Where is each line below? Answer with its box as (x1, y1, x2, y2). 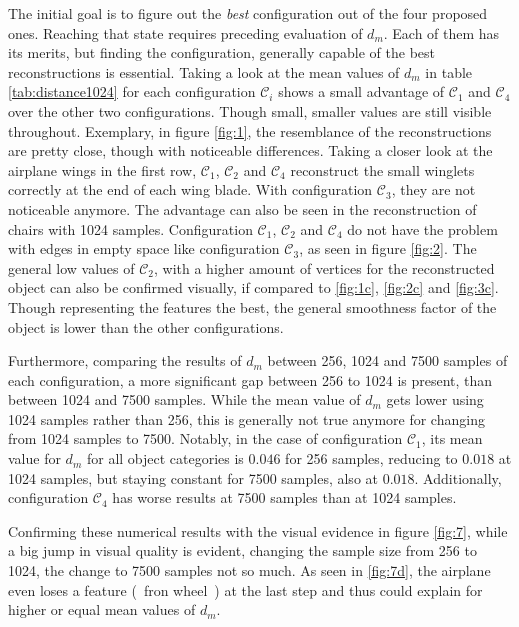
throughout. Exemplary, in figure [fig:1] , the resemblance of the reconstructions (8, 120, 492, 141)
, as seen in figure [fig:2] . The (299, 238, 477, 259)
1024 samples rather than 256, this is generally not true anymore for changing (8, 408, 485, 429)
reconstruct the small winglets (290, 159, 475, 180)
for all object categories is (86, 448, 244, 469)
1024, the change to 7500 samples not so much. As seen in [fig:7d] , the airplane (8, 560, 491, 581)
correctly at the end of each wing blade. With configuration (8, 179, 373, 200)
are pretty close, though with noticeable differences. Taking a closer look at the (8, 140, 493, 161)
